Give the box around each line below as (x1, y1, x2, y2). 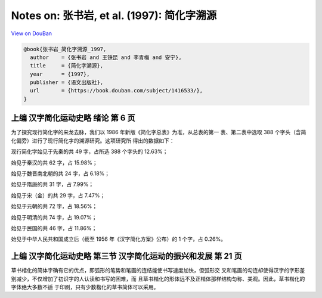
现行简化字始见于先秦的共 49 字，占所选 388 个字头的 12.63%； (11, 148, 168, 155)
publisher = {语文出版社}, (30, 79, 104, 86)
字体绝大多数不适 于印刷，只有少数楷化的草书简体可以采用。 (11, 283, 159, 290)
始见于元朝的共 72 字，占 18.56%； (11, 203, 98, 210)
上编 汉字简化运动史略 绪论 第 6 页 (11, 113, 135, 123)
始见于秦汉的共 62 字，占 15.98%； (11, 159, 98, 166)
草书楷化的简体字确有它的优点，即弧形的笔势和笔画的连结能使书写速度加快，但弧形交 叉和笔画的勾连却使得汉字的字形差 (11, 267, 305, 274)
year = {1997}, (30, 70, 90, 77)
